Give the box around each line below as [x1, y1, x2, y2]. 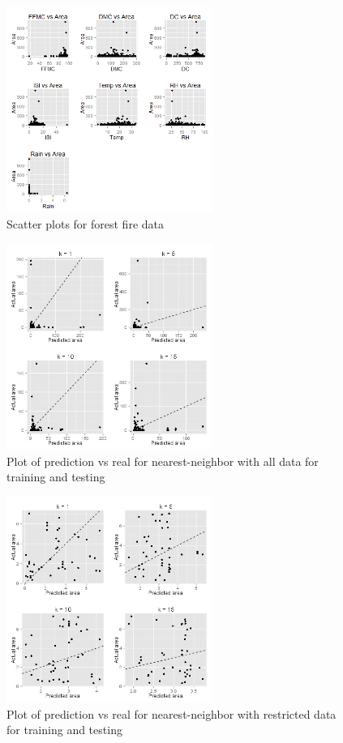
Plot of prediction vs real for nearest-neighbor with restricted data [6, 705, 337, 722]
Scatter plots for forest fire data [6, 215, 164, 232]
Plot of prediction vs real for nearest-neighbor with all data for [6, 452, 319, 469]
